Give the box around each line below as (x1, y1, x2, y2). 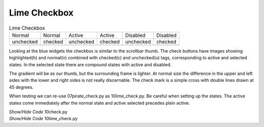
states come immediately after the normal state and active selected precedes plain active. (9, 100, 190, 106)
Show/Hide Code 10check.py (9, 109, 68, 115)
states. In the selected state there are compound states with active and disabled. (9, 61, 172, 68)
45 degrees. (9, 84, 34, 90)
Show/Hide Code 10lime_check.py (9, 116, 78, 122)
